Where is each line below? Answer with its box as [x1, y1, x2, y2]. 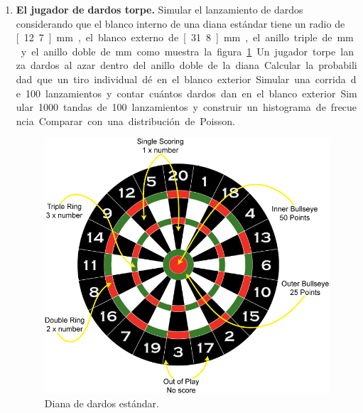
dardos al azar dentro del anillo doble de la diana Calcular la [31, 58, 314, 73]
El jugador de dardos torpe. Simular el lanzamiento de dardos [16, 2, 303, 16]
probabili [318, 58, 357, 73]
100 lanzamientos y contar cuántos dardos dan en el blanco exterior [26, 85, 336, 100]
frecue [330, 100, 357, 114]
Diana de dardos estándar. [44, 395, 159, 410]
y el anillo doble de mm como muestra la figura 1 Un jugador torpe [21, 43, 336, 58]
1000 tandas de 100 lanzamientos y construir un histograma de [38, 100, 326, 114]
